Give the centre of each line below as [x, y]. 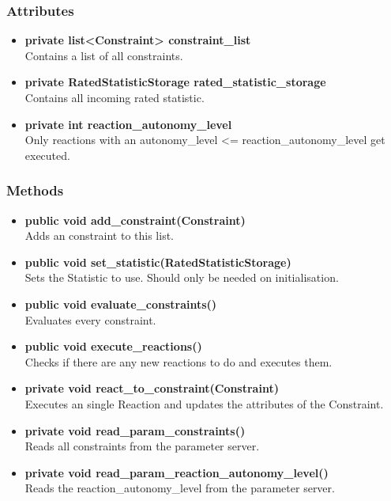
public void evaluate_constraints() [121, 304]
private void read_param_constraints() [135, 430]
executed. [47, 155]
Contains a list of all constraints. [104, 55]
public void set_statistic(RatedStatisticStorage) [158, 262]
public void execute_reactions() [113, 346]
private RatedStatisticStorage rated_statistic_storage [175, 82]
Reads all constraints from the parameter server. [142, 446]
